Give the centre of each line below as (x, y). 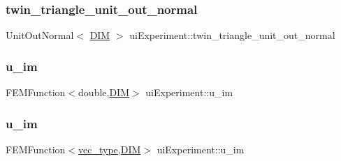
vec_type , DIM (110, 149)
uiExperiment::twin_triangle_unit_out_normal (232, 35)
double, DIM (104, 92)
